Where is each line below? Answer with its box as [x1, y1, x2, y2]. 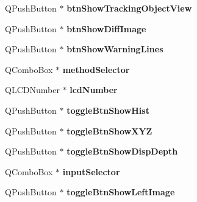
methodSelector [62, 63, 130, 75]
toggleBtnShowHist [66, 103, 149, 116]
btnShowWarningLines [66, 43, 163, 55]
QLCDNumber [5, 83, 60, 96]
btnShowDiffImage [66, 22, 146, 35]
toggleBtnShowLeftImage [66, 186, 175, 198]
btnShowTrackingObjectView [66, 2, 192, 14]
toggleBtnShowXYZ [66, 124, 152, 137]
